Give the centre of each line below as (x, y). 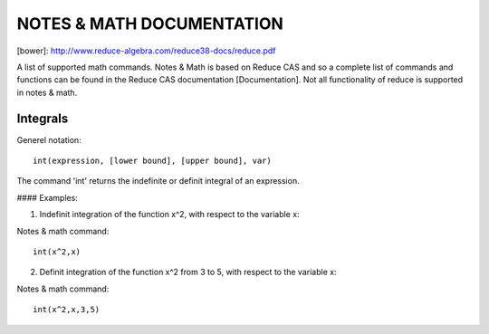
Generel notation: (49, 139)
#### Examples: (48, 197)
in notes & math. (47, 92)
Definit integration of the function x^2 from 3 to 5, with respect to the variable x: (188, 272)
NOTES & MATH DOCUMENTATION (150, 24)
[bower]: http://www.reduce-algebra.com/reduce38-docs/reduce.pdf (146, 51)
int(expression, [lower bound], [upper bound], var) (152, 161)
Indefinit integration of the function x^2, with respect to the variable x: (169, 215)
